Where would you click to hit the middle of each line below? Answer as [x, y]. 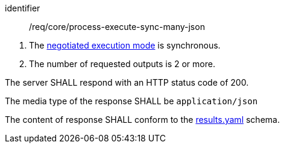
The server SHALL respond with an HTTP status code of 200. [127, 82]
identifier [23, 8]
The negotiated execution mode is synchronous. [125, 45]
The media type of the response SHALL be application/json [131, 101]
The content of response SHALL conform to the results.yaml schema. [142, 120]
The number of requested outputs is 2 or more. [122, 64]
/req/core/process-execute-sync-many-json [117, 27]
